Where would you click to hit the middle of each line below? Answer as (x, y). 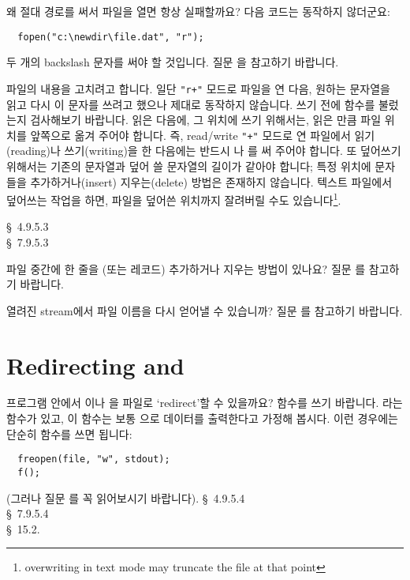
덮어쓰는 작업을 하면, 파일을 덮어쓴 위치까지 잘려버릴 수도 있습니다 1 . (174, 199)
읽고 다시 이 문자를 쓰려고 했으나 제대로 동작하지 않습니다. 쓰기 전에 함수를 (191, 104)
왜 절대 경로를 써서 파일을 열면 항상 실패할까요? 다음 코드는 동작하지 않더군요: (198, 11)
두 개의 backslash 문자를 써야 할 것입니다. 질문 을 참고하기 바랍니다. (173, 62)
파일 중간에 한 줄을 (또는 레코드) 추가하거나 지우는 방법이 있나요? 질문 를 (186, 268)
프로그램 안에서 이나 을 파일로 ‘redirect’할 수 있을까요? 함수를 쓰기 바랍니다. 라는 (205, 403)
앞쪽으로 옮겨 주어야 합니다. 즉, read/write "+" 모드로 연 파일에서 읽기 (203, 135)
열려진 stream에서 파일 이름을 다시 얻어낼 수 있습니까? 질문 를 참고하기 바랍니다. (205, 310)
